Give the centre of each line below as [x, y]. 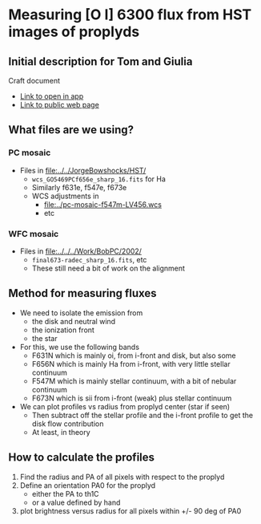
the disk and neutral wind [74, 321]
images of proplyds [74, 32]
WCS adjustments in [65, 196]
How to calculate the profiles [81, 458]
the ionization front [63, 330]
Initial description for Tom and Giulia [100, 61]
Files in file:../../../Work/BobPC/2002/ [81, 251]
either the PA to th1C [65, 494]
